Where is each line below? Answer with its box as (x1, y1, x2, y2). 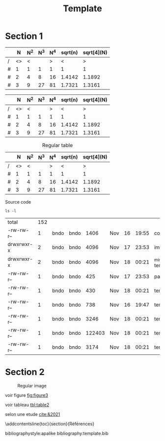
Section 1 (5, 30, 43, 42)
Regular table (42, 142, 73, 148)
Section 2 (5, 367, 45, 378)
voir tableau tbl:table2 (5, 402, 50, 408)
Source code (5, 199, 31, 205)
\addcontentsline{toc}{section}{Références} (5, 421, 95, 427)
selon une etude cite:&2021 (5, 412, 60, 417)
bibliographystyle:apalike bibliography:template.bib (5, 431, 109, 437)
